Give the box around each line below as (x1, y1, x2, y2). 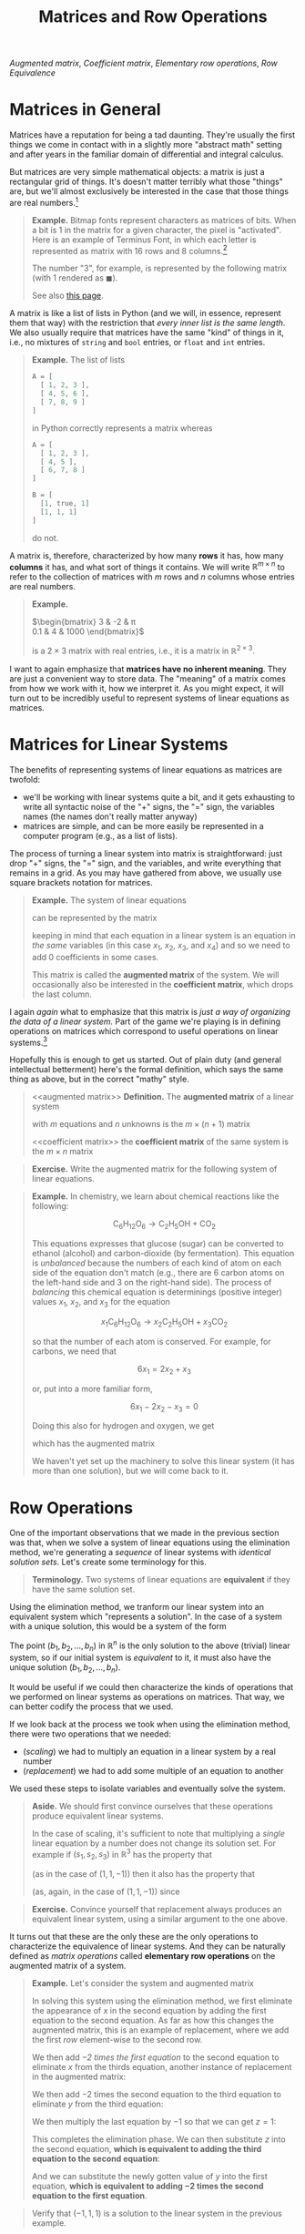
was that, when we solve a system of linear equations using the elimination (9, 1537, 290, 1548)
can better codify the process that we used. (9, 1701, 174, 1712)
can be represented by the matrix (31, 912, 158, 923)
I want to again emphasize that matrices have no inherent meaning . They (9, 663, 287, 674)
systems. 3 (9, 1035, 48, 1048)
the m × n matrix (31, 1146, 94, 1157)
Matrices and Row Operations (38, 6, 268, 27)
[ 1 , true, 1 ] (40, 499, 90, 508)
